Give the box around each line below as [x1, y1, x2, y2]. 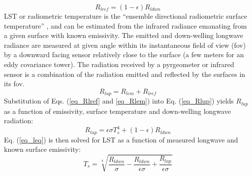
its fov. [4, 78, 25, 89]
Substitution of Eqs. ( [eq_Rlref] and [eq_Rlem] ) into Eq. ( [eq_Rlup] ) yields [4, 96, 234, 106]
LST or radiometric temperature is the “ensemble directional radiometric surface [4, 11, 247, 21]
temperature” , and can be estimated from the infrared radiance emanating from [4, 20, 247, 31]
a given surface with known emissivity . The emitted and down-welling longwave [4, 30, 243, 40]
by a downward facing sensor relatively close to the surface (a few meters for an [4, 49, 244, 60]
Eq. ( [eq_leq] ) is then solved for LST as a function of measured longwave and [4, 134, 238, 144]
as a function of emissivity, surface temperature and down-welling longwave [4, 106, 231, 116]
